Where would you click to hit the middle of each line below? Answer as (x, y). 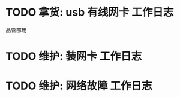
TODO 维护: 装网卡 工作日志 (74, 57)
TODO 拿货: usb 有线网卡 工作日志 (90, 12)
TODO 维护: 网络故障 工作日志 (79, 86)
